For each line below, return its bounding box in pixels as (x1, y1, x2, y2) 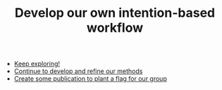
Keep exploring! (13, 60, 61, 68)
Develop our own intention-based (14, 5, 216, 21)
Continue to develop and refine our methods (13, 67, 143, 75)
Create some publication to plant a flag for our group (13, 75, 167, 83)
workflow (87, 20, 143, 36)
